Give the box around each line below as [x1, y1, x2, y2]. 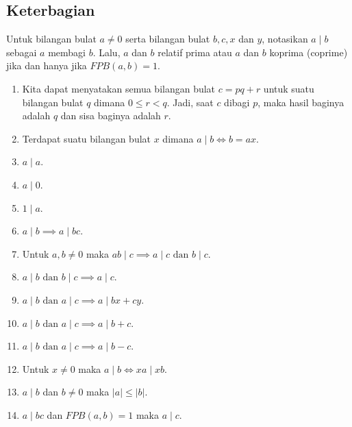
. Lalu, [92, 45, 121, 59]
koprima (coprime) [269, 45, 348, 59]
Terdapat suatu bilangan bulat [22, 131, 151, 145]
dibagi [224, 95, 250, 109]
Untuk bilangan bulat [6, 32, 97, 46]
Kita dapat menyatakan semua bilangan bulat [22, 81, 216, 95]
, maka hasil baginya [257, 95, 344, 109]
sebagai [6, 45, 37, 59]
